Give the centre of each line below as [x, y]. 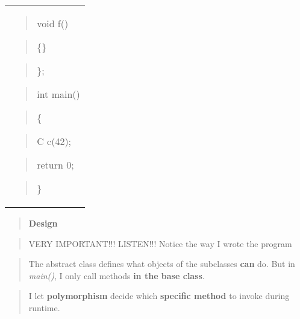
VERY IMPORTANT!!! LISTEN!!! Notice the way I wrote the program [160, 243]
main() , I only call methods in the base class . [117, 275]
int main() [58, 94]
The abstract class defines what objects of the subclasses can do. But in [162, 264]
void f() [53, 23]
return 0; [55, 165]
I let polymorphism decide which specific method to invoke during [159, 296]
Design [43, 223]
